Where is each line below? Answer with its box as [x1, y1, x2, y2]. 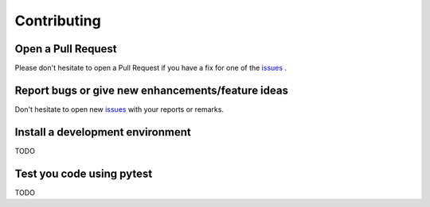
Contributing [14, 12, 101, 29]
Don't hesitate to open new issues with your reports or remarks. [14, 104, 225, 114]
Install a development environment [14, 125, 191, 139]
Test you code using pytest [14, 167, 153, 180]
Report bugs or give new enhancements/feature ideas [14, 83, 288, 97]
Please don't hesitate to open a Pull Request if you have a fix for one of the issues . [14, 63, 287, 73]
